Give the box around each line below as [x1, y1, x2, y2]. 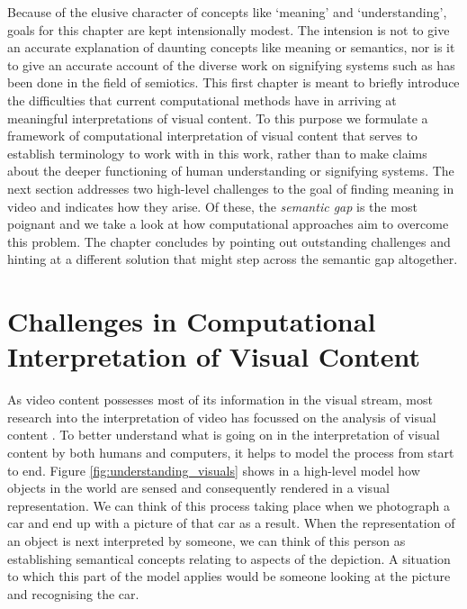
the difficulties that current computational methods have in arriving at [7, 90, 397, 109]
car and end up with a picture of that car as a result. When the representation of [7, 514, 455, 532]
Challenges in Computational [7, 303, 376, 340]
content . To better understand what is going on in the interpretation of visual [7, 425, 440, 444]
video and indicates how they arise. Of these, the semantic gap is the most [7, 196, 418, 215]
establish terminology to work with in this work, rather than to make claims [7, 143, 427, 162]
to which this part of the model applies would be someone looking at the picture [7, 567, 451, 586]
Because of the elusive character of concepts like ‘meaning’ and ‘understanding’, [7, 3, 447, 21]
